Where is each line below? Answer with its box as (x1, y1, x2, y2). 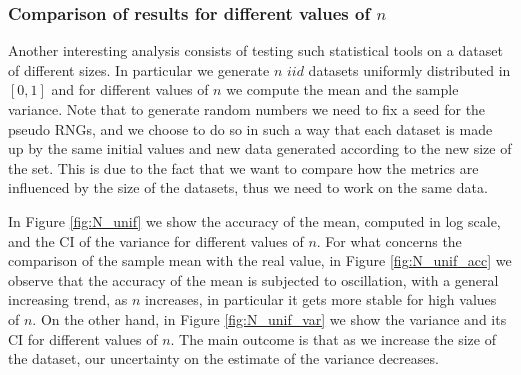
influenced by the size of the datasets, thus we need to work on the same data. (8, 177, 488, 198)
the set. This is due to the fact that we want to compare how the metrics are (8, 157, 479, 178)
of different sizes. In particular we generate (8, 59, 270, 80)
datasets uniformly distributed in (308, 59, 511, 80)
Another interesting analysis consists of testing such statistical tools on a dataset (8, 40, 503, 61)
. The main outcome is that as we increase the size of (170, 328, 496, 349)
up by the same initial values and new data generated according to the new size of (8, 138, 512, 159)
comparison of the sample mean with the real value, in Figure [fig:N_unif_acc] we (8, 250, 512, 271)
